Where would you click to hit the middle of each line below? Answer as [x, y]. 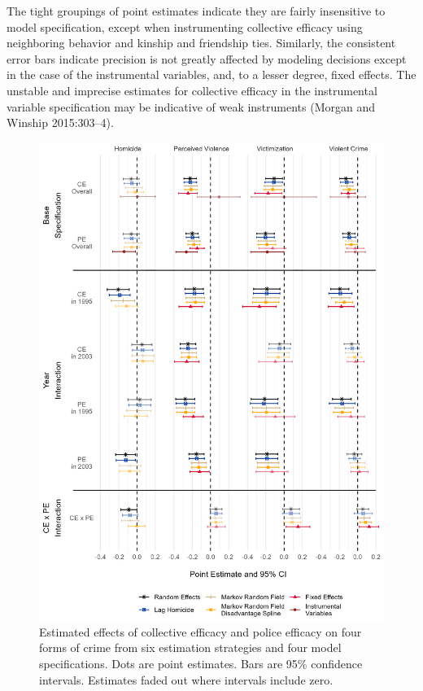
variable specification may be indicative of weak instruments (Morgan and [191, 106]
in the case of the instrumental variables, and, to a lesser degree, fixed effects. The [211, 74]
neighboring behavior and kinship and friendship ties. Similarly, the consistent [201, 43]
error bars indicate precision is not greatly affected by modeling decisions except [207, 58]
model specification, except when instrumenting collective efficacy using [185, 26]
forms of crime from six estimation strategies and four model [190, 647]
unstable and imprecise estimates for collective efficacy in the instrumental [192, 90]
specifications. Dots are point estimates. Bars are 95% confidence [201, 664]
